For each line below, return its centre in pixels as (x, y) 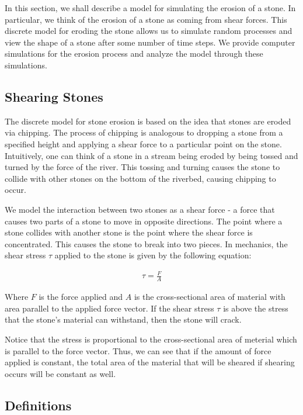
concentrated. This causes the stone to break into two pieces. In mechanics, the (146, 243)
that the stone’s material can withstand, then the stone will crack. (123, 319)
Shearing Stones (54, 96)
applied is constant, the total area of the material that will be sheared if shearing (150, 362)
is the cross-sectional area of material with (210, 297)
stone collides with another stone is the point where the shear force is (129, 232)
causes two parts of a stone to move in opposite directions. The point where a (144, 221)
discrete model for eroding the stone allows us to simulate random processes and (149, 31)
